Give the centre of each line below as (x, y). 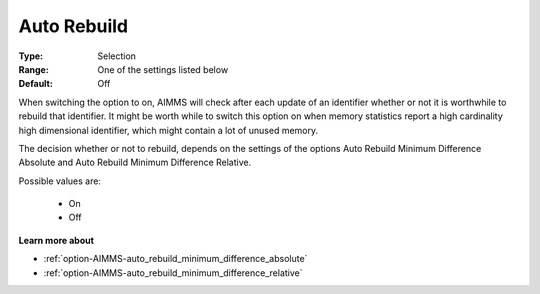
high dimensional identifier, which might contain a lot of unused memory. (168, 130)
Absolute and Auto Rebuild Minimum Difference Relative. (135, 162)
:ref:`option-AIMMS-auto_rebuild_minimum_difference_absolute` (175, 259)
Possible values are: (60, 181)
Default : (36, 84)
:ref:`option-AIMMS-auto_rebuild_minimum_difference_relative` (173, 272)
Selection (117, 56)
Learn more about (56, 240)
